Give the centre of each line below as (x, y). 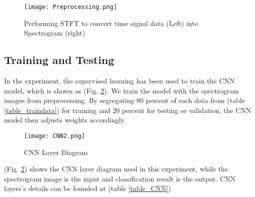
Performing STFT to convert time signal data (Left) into (111, 23)
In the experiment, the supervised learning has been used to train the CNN (119, 81)
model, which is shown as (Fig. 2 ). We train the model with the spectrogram (121, 90)
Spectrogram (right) (55, 33)
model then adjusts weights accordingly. (65, 120)
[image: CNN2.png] (54, 136)
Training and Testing (59, 60)
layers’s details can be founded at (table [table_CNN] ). (88, 188)
